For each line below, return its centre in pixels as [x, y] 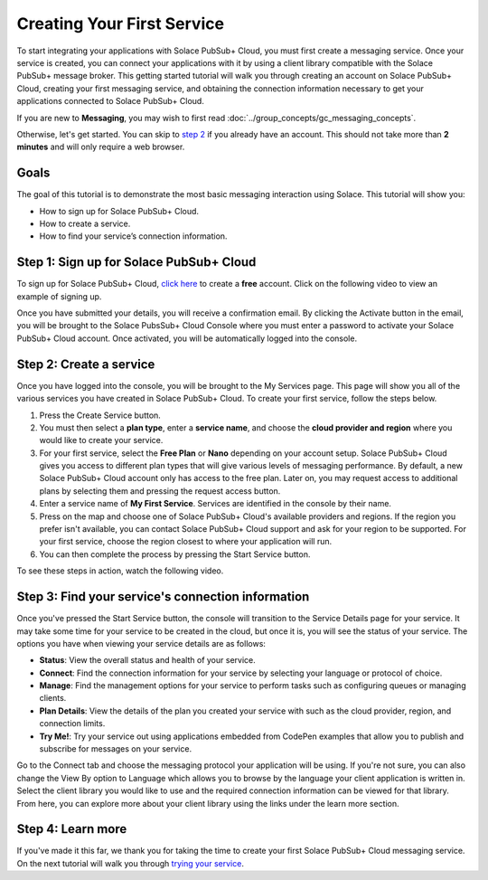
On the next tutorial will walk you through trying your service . [130, 863]
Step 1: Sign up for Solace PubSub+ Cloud [136, 262]
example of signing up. [59, 296]
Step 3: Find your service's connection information [163, 597]
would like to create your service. [101, 440]
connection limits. [72, 724]
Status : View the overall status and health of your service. [148, 660]
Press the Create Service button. [100, 415]
